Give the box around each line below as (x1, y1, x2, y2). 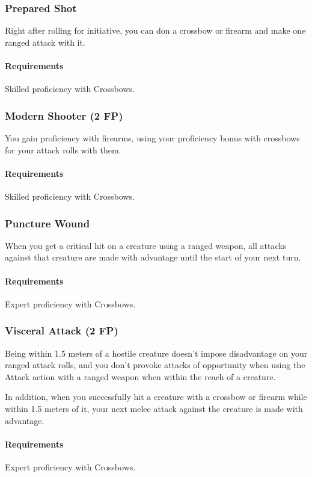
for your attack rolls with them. (5, 143, 121, 156)
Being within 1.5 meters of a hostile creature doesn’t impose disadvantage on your (5, 346, 308, 359)
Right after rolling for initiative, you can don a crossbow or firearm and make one (5, 24, 306, 37)
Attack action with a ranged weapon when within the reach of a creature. (5, 370, 276, 383)
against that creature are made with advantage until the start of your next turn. (5, 251, 301, 263)
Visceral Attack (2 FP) (5, 323, 118, 338)
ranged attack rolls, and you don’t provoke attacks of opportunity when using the (5, 359, 305, 371)
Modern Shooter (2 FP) (5, 108, 123, 123)
